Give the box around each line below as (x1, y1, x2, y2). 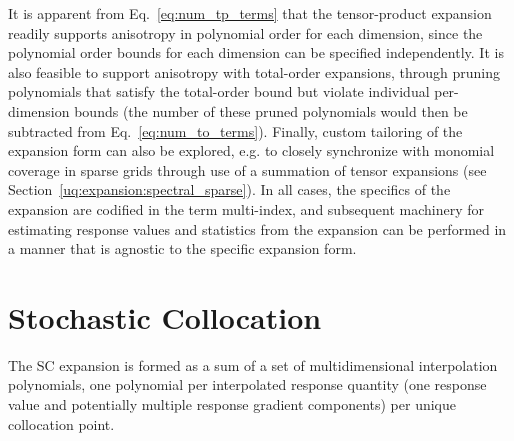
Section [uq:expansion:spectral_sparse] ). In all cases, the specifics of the (8, 179, 451, 200)
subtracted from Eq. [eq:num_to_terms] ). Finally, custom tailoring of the (8, 120, 463, 141)
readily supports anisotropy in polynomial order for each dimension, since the (8, 22, 483, 43)
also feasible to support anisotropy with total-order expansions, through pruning (8, 61, 500, 82)
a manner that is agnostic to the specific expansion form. (8, 238, 357, 259)
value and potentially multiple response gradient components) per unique (8, 394, 456, 415)
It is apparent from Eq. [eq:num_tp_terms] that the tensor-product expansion (8, 3, 492, 23)
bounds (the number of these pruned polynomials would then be (74, 100, 468, 121)
